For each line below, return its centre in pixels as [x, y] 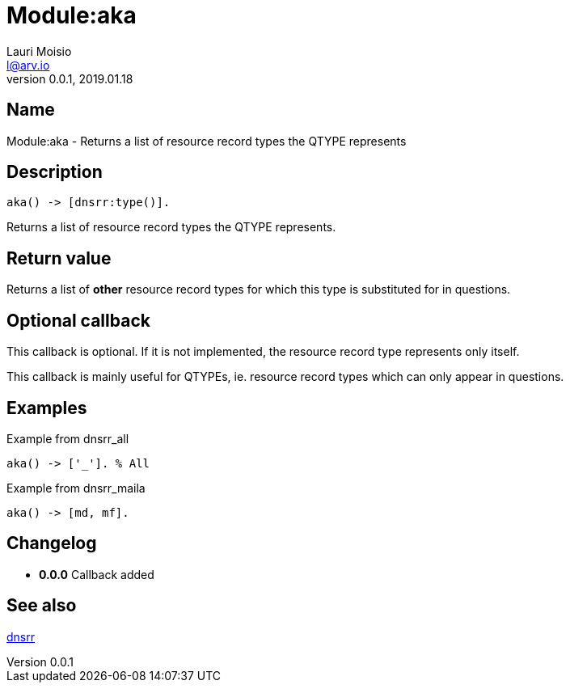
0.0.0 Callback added [97, 574]
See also [42, 606]
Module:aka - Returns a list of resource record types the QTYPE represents [207, 141]
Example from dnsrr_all [68, 438]
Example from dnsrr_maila [76, 488]
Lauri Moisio [39, 51]
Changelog [52, 543]
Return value [59, 258]
